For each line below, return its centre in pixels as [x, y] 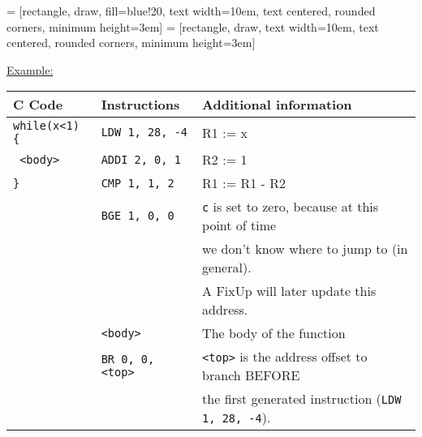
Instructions [140, 105]
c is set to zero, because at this [291, 207]
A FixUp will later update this [289, 291]
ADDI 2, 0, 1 [141, 159]
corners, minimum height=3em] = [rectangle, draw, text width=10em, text [193, 26]
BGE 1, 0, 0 [138, 216]
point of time [239, 225]
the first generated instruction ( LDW [302, 399]
